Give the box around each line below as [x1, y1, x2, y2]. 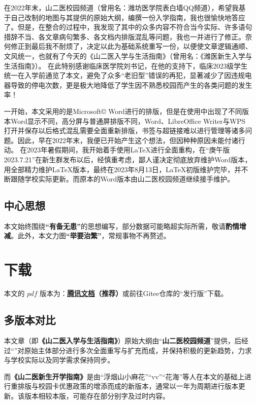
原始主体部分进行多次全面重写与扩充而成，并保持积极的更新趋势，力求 [24, 345, 252, 355]
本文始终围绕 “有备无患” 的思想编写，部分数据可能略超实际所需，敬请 [4, 220, 225, 231]
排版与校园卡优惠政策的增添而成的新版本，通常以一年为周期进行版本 [17, 381, 238, 391]
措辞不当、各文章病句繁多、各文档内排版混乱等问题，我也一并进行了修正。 [4, 31, 245, 41]
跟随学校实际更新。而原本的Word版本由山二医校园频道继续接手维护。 [10, 174, 234, 184]
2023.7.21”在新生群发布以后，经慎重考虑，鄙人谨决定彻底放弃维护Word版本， [4, 154, 252, 164]
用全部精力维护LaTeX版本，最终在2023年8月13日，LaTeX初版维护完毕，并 [4, 164, 241, 174]
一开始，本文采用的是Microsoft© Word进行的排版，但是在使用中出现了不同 [4, 106, 242, 116]
